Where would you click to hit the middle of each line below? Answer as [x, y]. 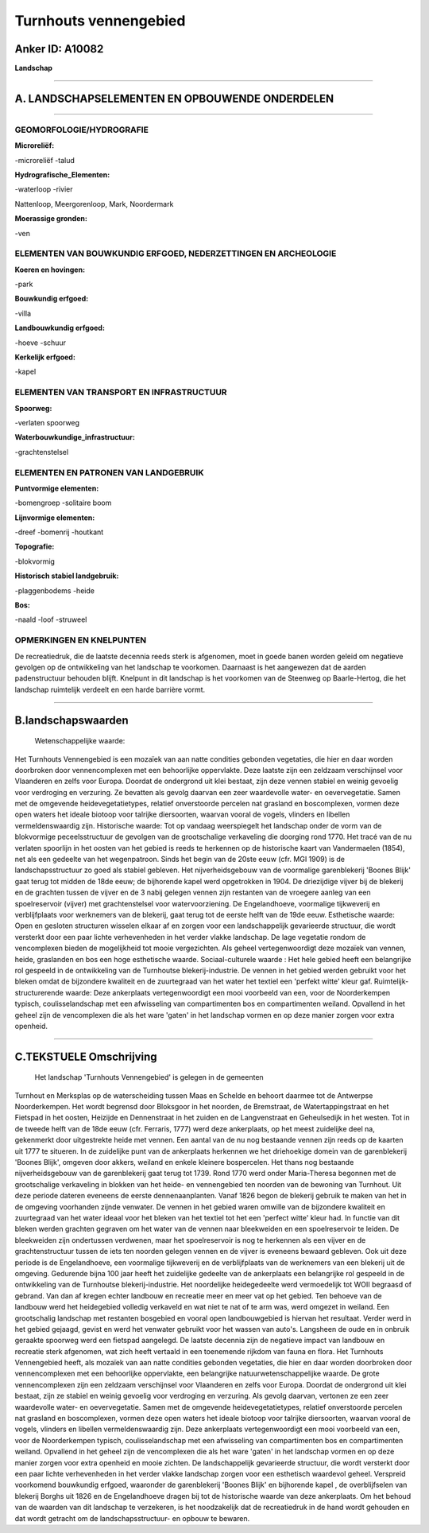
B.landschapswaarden [71, 720]
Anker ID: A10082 [59, 49]
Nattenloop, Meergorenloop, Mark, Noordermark [94, 204]
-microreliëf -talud [44, 160]
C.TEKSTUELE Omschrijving [86, 1056]
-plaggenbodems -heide [55, 590]
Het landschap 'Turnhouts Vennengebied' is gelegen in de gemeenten [149, 1077]
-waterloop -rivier [44, 189]
